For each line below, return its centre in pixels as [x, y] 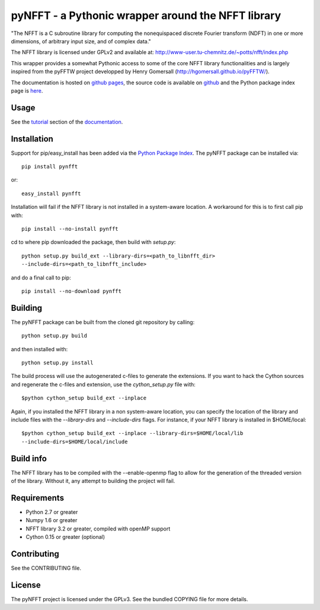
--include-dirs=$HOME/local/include [75, 441]
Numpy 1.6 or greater [52, 520]
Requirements [38, 498]
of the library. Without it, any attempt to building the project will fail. [93, 481]
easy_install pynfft [51, 193]
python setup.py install [57, 363]
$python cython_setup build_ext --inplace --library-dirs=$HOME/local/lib [132, 433]
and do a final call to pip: [41, 277]
